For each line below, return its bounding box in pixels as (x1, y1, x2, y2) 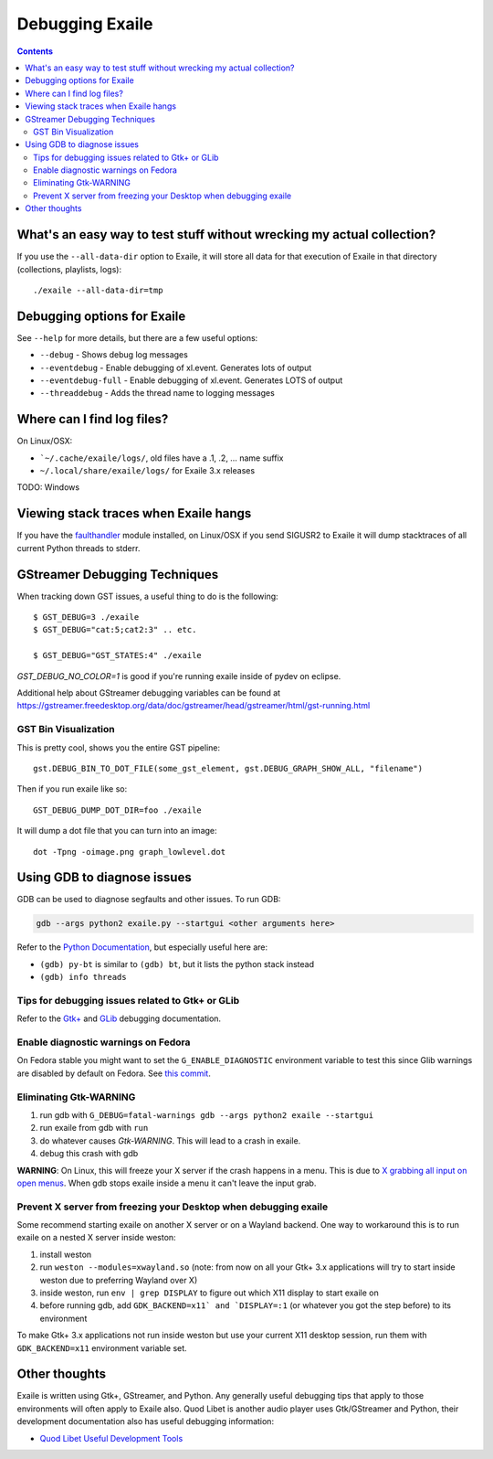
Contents (16, 46, 54, 57)
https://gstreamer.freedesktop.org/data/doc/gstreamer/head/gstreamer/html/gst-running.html (16, 700, 371, 711)
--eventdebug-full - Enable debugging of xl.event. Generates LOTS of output (39, 375, 343, 386)
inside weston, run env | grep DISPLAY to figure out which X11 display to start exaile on (39, 1287, 379, 1298)
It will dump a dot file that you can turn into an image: (16, 825, 218, 836)
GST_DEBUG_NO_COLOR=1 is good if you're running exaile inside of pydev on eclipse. (16, 670, 341, 681)
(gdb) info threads (39, 972, 127, 983)
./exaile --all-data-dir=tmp (33, 284, 163, 295)
